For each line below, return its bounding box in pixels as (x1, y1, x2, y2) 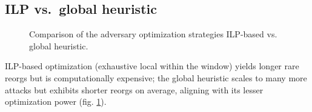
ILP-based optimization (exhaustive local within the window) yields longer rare (5, 60, 299, 72)
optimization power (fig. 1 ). (5, 95, 107, 108)
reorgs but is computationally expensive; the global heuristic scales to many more (5, 71, 307, 84)
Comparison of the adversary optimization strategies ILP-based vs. (29, 28, 277, 40)
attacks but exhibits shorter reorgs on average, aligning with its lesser (5, 83, 264, 96)
